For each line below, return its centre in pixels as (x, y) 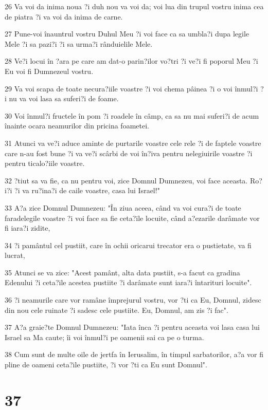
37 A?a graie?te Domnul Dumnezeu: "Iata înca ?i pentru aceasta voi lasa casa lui (132, 327)
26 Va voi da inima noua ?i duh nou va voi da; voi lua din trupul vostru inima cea (134, 6)
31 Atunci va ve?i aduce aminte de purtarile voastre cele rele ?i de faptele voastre (133, 143)
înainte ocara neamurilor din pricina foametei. (77, 126)
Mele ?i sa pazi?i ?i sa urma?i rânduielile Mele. (79, 43)
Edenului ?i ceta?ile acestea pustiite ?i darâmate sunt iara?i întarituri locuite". (128, 282)
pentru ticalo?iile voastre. (45, 163)
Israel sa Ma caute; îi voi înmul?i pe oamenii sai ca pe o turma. (104, 337)
